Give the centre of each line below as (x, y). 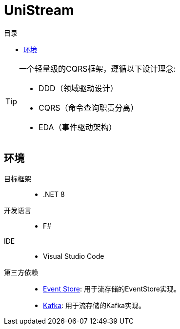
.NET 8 (54, 194)
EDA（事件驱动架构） (78, 127)
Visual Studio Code (74, 256)
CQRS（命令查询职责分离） (89, 107)
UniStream (39, 10)
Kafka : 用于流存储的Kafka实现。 (94, 305)
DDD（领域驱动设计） (78, 88)
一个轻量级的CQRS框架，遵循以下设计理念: (98, 68)
